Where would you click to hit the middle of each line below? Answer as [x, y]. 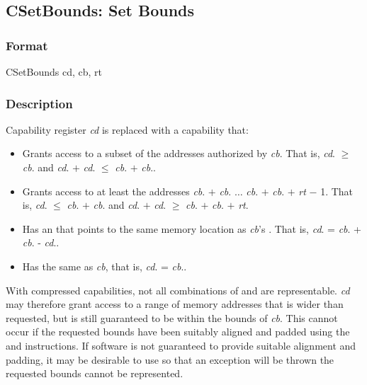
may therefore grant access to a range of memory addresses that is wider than [175, 304]
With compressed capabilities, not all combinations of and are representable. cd [178, 290]
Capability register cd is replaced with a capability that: [127, 129]
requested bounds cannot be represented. [95, 373]
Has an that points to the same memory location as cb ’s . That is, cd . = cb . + [192, 228]
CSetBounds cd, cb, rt [54, 71]
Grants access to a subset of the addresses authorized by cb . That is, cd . [179, 153]
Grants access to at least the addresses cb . [114, 191]
